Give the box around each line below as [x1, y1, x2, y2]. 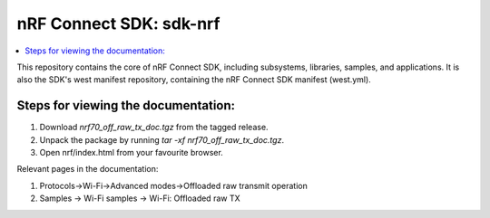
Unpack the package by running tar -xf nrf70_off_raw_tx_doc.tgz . [39, 134, 285, 145]
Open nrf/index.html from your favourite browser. [39, 147, 224, 158]
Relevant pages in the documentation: [16, 164, 159, 175]
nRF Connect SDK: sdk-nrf [16, 14, 220, 33]
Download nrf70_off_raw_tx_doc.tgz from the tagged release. [39, 122, 269, 133]
